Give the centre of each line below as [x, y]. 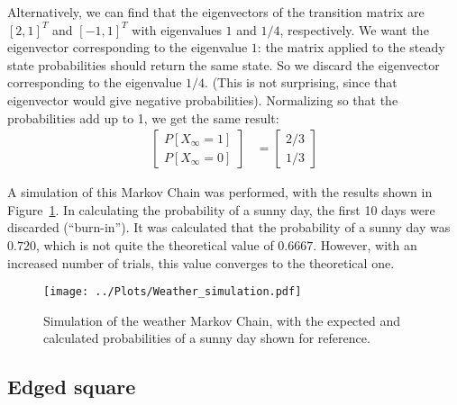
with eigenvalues [177, 29]
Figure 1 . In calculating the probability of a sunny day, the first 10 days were [221, 209]
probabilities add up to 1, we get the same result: [143, 117]
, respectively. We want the [354, 29]
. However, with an [365, 244]
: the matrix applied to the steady [351, 47]
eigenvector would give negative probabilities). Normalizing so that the [203, 99]
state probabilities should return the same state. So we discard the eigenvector [224, 64]
